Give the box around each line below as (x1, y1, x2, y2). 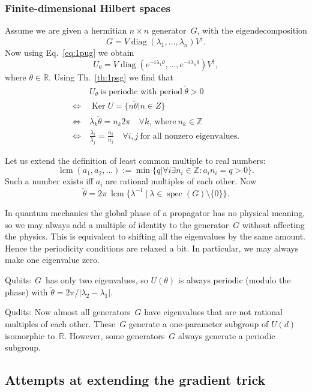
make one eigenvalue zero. (5, 253, 100, 266)
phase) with (5, 285, 48, 298)
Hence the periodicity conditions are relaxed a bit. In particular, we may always (5, 241, 299, 254)
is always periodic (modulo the (178, 273, 291, 286)
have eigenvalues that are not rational (144, 306, 283, 318)
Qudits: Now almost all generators (5, 306, 131, 318)
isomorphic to (5, 329, 55, 342)
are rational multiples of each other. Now (106, 175, 257, 187)
